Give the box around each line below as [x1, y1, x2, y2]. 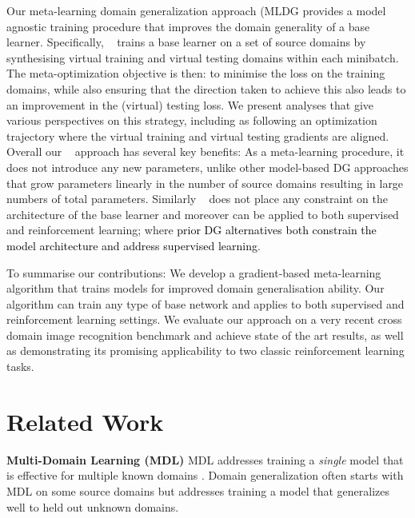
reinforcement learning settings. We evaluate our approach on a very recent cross [6, 311, 402, 328]
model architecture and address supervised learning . [6, 237, 261, 253]
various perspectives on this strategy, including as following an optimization [6, 112, 377, 129]
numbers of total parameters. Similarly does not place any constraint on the [6, 190, 388, 207]
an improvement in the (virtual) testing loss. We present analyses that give [6, 96, 374, 113]
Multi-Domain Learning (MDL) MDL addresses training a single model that [6, 451, 404, 468]
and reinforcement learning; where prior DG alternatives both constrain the [6, 221, 377, 238]
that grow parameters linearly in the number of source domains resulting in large [6, 174, 404, 191]
